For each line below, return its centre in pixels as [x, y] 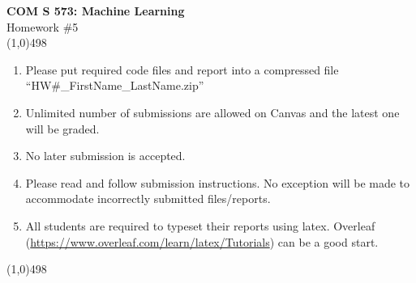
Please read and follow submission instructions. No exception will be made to [218, 182]
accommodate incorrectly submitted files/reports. [148, 199]
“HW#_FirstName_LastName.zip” [115, 85]
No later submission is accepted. [105, 156]
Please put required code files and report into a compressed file [182, 69]
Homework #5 [43, 26]
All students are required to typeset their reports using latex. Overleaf [200, 225]
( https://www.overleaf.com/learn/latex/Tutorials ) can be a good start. [202, 241]
